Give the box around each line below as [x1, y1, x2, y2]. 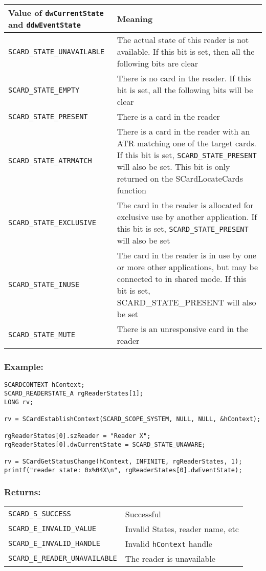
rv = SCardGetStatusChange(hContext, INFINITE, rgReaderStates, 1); [4, 458, 242, 466]
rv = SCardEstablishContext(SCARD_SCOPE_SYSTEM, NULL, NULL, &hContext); [4, 415, 261, 423]
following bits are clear [117, 57, 198, 69]
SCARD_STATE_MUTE [8, 331, 75, 339]
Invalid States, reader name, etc [125, 522, 239, 535]
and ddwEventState [8, 18, 81, 30]
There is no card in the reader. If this [117, 72, 251, 84]
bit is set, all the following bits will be [117, 84, 253, 96]
